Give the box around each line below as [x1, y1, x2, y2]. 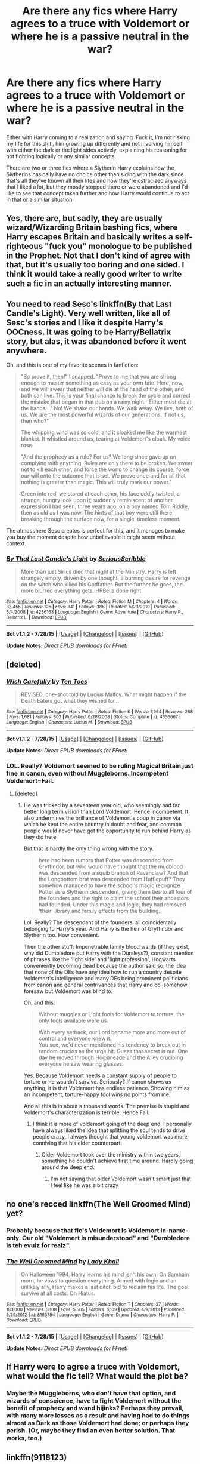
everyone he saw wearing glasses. [38, 1060, 124, 1068]
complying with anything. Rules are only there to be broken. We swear [20, 460, 193, 467]
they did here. [23, 834, 58, 841]
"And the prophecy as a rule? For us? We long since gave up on [20, 453, 177, 460]
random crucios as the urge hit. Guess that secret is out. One [38, 1048, 189, 1055]
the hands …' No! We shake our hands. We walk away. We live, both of [20, 405, 193, 412]
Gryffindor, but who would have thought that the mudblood [38, 863, 183, 870]
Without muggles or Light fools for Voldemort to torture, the [38, 1011, 185, 1018]
